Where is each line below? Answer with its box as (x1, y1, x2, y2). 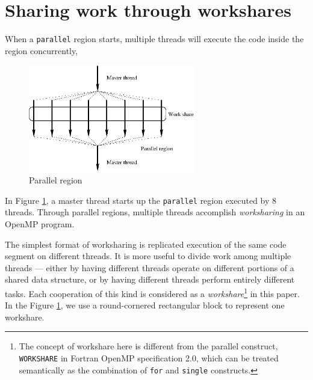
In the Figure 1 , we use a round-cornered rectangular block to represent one (5, 299, 285, 311)
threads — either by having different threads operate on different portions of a (5, 261, 294, 274)
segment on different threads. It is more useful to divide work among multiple (5, 250, 291, 262)
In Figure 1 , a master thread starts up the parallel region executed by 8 (5, 194, 277, 206)
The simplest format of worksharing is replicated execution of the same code (5, 237, 287, 250)
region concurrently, (5, 44, 78, 57)
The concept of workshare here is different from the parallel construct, (19, 340, 278, 352)
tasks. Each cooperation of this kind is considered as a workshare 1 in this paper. (5, 286, 300, 299)
